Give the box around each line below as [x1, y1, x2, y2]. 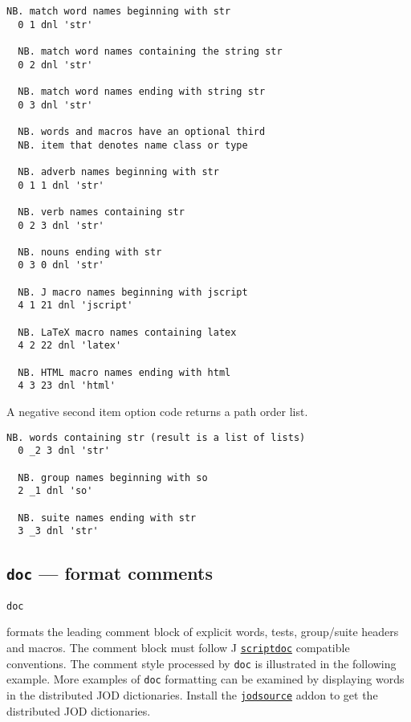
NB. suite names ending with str [18, 512, 197, 524]
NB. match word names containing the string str [18, 45, 283, 57]
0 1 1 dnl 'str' [18, 179, 104, 191]
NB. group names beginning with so [18, 471, 208, 483]
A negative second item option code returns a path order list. [6, 403, 308, 420]
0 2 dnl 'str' [18, 59, 93, 71]
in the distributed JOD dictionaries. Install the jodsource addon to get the [6, 686, 378, 703]
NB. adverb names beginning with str [18, 165, 219, 177]
